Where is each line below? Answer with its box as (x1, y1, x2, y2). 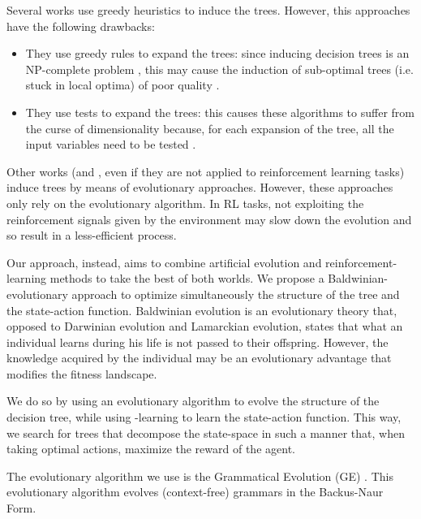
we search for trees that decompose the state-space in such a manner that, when (6, 424, 405, 441)
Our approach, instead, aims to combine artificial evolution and (6, 253, 322, 270)
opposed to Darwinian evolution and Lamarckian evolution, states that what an (6, 318, 403, 335)
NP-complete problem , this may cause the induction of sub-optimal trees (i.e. (25, 60, 414, 77)
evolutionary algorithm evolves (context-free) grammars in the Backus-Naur (6, 483, 384, 500)
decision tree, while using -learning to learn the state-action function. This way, (6, 409, 402, 426)
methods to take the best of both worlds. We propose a (49, 270, 324, 287)
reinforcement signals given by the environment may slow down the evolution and (6, 210, 412, 227)
